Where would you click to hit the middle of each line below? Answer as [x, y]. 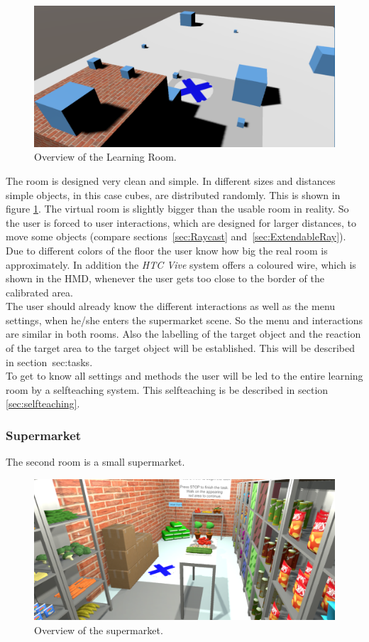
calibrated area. [39, 292]
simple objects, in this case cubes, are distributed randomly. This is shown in [173, 194]
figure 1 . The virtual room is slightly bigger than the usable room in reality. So [177, 209]
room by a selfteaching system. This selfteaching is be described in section [167, 389]
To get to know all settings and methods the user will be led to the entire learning [184, 376]
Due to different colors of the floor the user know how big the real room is [167, 250]
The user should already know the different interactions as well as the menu [171, 306]
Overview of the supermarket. [99, 630]
